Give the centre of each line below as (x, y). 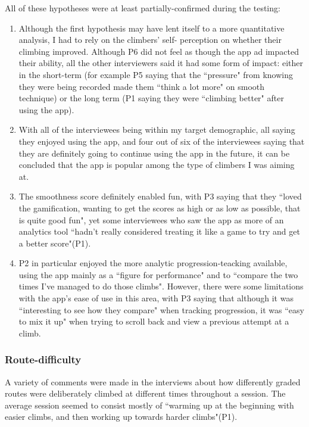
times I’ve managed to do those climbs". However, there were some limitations (161, 286)
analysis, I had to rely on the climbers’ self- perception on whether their (150, 40)
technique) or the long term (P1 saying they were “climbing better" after (151, 98)
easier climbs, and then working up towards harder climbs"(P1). (121, 417)
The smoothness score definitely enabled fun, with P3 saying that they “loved (160, 196)
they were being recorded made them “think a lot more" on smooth (142, 86)
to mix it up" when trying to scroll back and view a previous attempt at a (154, 321)
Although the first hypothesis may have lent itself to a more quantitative (152, 28)
